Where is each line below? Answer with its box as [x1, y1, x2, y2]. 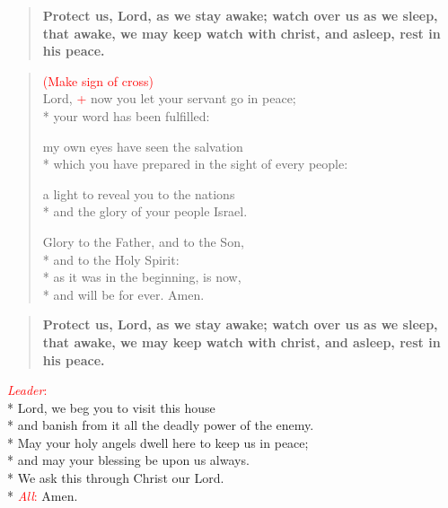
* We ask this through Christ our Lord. [7, 469, 224, 487]
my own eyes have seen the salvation [42, 136, 243, 155]
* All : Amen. [7, 486, 78, 504]
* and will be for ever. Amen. [42, 285, 205, 303]
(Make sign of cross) [42, 71, 154, 90]
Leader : [7, 381, 48, 399]
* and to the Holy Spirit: [42, 250, 180, 268]
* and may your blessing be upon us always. [7, 451, 250, 469]
